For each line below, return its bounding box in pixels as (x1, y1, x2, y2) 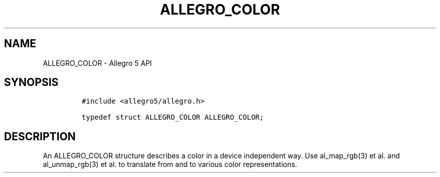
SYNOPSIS (4, 76, 59, 89)
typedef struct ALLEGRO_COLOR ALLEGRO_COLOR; (81, 113, 264, 122)
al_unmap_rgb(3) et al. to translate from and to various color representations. (43, 160, 297, 169)
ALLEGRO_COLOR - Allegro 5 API (43, 58, 152, 67)
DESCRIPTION (4, 130, 76, 143)
